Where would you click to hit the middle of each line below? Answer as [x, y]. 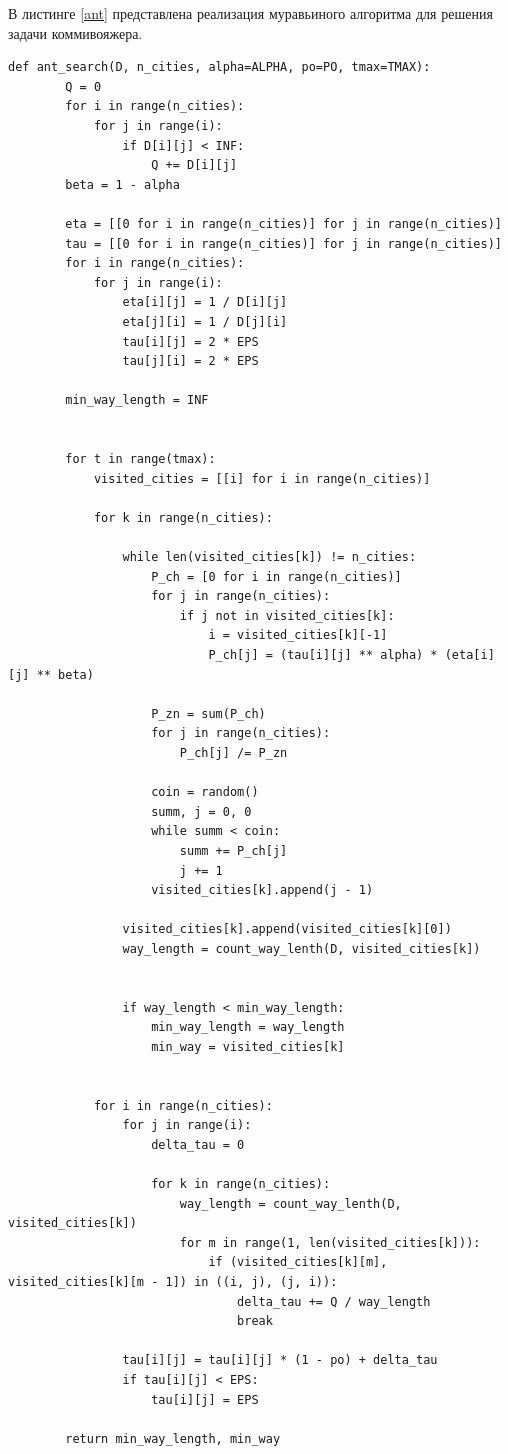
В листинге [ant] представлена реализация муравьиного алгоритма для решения [250, 13]
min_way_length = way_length [248, 1027]
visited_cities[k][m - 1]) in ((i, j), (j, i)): [173, 1282]
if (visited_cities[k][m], [298, 1262]
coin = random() [205, 792]
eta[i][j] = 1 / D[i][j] [205, 302]
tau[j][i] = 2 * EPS [190, 361]
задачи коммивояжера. [75, 32]
